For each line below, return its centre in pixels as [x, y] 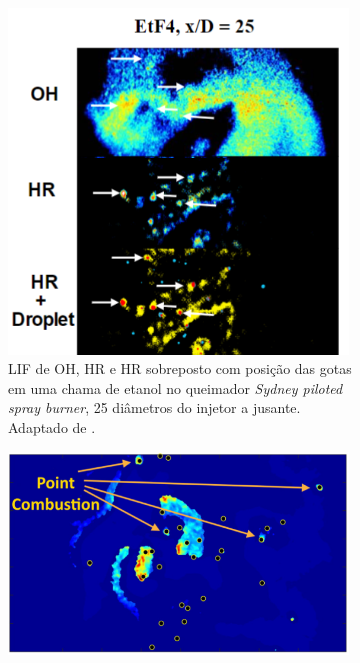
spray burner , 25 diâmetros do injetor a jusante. [154, 407]
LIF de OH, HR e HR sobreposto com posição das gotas [180, 368]
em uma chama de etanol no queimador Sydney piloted [175, 387]
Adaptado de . [52, 427]
